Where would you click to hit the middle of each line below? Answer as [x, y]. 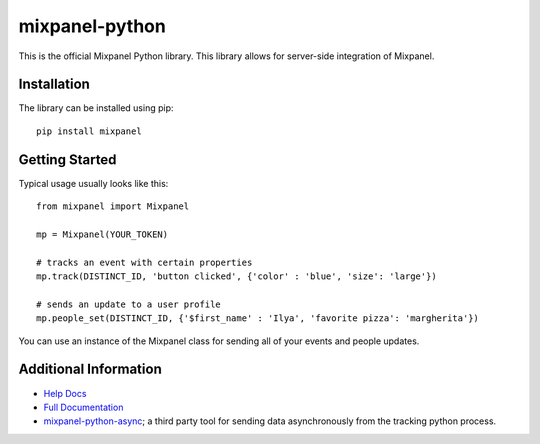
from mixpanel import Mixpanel [113, 206]
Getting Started [67, 159]
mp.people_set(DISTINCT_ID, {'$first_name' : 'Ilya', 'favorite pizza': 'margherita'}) [258, 318]
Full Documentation [83, 407]
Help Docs [65, 393]
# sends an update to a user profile [129, 304]
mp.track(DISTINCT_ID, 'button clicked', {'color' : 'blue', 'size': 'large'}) [236, 276]
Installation [54, 84]
